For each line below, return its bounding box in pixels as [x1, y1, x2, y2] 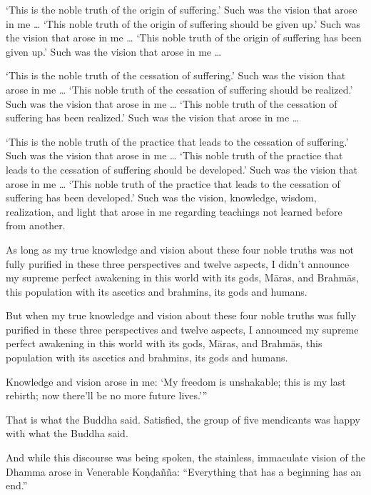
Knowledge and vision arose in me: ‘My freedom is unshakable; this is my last [6, 374, 346, 389]
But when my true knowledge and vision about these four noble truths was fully [6, 308, 357, 323]
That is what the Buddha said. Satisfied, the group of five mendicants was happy [6, 411, 360, 426]
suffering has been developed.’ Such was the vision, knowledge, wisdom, [6, 190, 317, 205]
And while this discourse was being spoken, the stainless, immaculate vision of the [6, 450, 365, 465]
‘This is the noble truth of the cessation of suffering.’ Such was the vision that [6, 68, 346, 83]
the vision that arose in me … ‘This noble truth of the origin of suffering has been [6, 30, 362, 45]
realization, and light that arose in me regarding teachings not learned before [6, 204, 342, 219]
